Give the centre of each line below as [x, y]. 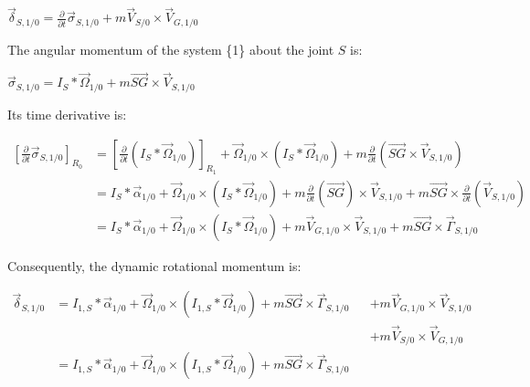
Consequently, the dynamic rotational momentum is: [154, 265]
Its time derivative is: [67, 114]
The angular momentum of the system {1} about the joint [171, 49]
